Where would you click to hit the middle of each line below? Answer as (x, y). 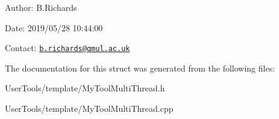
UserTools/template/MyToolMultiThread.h (85, 88)
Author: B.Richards (41, 7)
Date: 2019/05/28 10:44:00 (54, 27)
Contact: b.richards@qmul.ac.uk (67, 48)
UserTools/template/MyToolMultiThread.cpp (89, 108)
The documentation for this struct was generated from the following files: (140, 68)
